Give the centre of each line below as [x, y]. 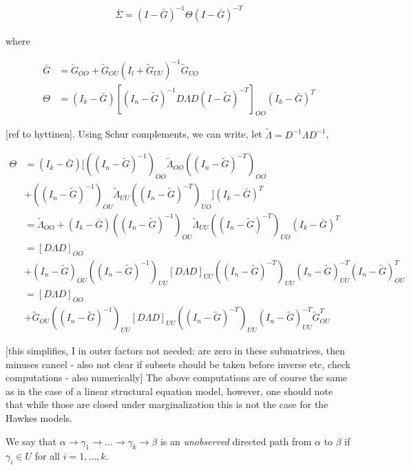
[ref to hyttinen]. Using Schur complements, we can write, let [134, 134]
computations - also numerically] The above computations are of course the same [177, 377]
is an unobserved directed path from [236, 441]
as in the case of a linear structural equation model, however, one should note [169, 391]
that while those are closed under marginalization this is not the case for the [167, 404]
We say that [31, 441]
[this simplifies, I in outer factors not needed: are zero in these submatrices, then [176, 351]
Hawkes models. [39, 418]
